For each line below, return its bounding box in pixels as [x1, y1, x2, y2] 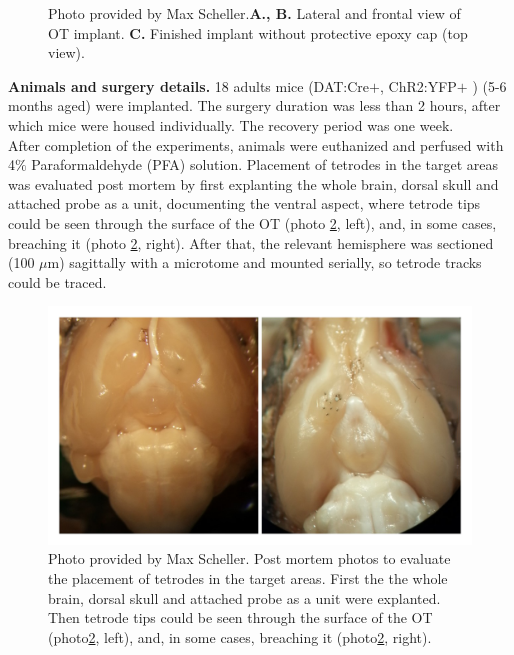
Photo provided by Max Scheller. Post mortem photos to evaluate [48, 548, 451, 569]
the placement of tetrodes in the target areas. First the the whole [48, 568, 448, 588]
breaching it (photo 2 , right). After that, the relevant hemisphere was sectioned [8, 232, 494, 253]
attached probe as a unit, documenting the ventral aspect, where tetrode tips [8, 193, 481, 214]
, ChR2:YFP [379, 75, 457, 96]
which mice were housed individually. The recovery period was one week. [8, 114, 454, 135]
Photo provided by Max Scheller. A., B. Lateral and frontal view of [48, 3, 461, 23]
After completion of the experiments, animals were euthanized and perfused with [8, 134, 504, 155]
